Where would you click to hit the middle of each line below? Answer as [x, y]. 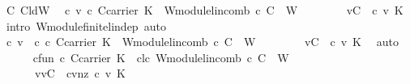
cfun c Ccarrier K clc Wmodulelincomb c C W [161, 57]
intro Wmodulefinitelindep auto [86, 25]
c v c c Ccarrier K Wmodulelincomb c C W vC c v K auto [202, 42]
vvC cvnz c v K [80, 73]
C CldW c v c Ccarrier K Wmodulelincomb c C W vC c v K [205, 10]
